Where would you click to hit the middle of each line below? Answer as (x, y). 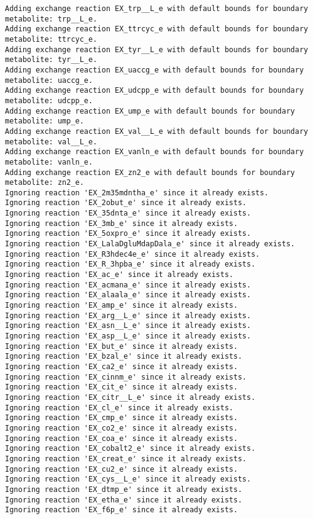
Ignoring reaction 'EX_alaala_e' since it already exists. (128, 295)
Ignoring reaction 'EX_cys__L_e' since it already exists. (128, 479)
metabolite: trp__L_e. (51, 19)
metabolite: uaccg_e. (49, 80)
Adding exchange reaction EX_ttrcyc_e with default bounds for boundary (156, 29)
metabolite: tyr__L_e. (51, 60)
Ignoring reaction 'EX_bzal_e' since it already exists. (124, 357)
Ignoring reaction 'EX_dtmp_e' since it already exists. (124, 489)
